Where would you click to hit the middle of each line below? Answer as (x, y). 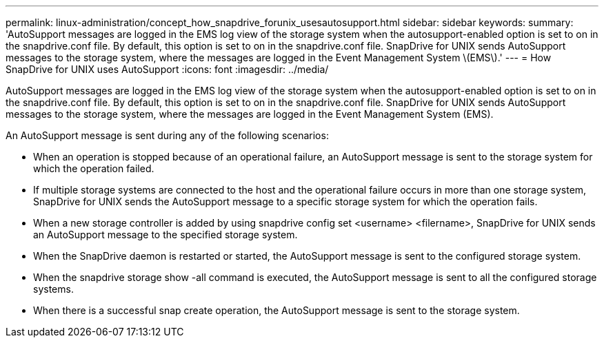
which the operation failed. (94, 168)
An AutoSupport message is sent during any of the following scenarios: (167, 135)
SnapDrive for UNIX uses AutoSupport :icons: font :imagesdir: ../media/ (167, 69)
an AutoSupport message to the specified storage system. (165, 235)
